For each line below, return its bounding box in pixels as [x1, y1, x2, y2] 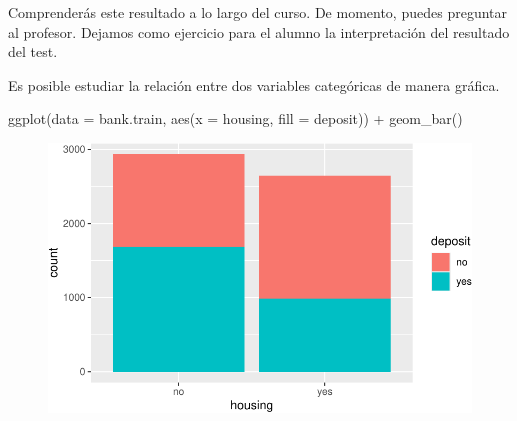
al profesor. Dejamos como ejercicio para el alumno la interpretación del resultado [8, 21, 510, 42]
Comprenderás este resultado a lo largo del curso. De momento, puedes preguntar [8, 2, 507, 22]
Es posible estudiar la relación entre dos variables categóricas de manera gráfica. [8, 74, 500, 95]
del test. [8, 41, 58, 62]
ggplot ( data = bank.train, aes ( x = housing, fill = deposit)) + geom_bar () [8, 108, 463, 129]
